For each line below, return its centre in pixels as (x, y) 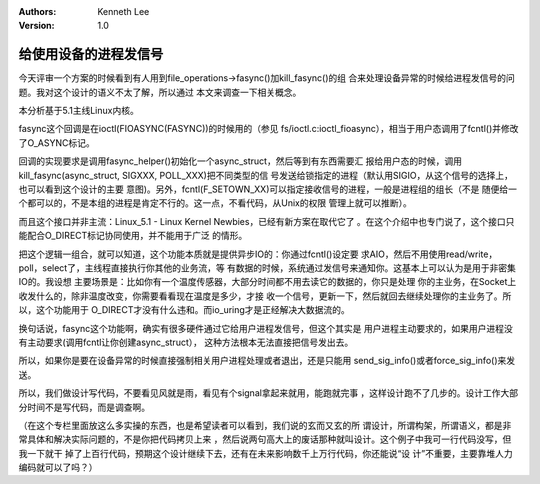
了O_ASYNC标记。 (56, 142)
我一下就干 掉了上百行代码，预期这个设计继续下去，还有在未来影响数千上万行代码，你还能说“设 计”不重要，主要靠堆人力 (266, 453)
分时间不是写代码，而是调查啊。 (84, 407)
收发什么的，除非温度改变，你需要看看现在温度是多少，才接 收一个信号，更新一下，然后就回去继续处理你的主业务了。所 (265, 296)
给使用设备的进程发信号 (91, 54)
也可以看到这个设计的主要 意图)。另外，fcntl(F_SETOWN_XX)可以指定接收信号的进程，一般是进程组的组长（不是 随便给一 (267, 189)
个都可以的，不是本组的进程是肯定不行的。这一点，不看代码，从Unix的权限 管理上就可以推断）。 (215, 203)
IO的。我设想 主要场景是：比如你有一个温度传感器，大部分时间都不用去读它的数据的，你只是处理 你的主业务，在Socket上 (267, 282)
